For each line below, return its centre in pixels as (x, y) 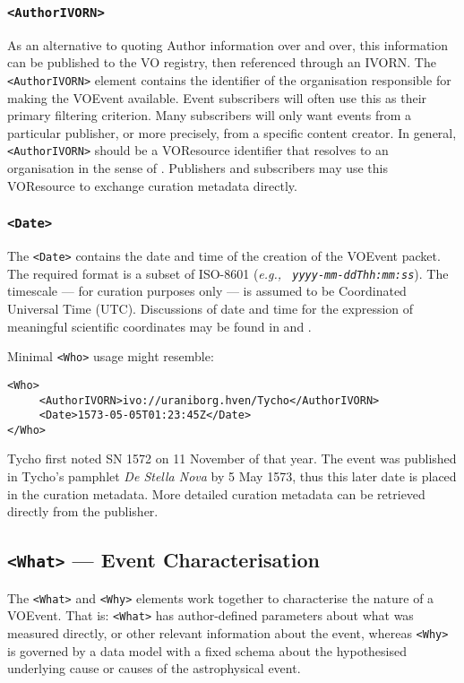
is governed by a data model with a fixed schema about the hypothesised (207, 650)
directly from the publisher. (83, 511)
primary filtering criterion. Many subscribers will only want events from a (209, 115)
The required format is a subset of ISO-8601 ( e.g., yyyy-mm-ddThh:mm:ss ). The (228, 273)
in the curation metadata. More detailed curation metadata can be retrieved (216, 493)
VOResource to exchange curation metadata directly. (152, 185)
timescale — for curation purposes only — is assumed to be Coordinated (207, 291)
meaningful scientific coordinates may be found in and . (159, 326)
